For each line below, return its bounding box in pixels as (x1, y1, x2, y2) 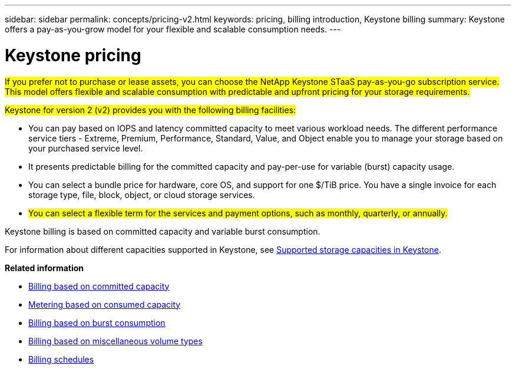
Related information (5, 262, 84, 273)
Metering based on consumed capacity (28, 299, 181, 309)
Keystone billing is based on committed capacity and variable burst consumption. (5, 226, 320, 236)
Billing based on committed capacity (28, 281, 170, 291)
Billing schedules (28, 354, 94, 364)
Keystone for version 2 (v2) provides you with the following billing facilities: (5, 104, 296, 115)
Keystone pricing (5, 45, 141, 65)
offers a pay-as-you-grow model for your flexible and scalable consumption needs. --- (5, 24, 341, 34)
